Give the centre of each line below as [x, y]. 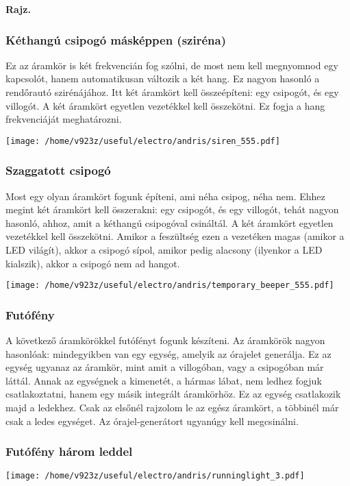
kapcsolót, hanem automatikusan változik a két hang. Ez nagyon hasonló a [163, 78]
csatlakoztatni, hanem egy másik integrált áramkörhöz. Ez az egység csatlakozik [173, 394]
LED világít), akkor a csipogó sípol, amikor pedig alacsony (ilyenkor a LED [164, 250]
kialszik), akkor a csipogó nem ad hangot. [93, 263]
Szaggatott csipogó [58, 170]
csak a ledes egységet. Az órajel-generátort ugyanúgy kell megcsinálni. [152, 421]
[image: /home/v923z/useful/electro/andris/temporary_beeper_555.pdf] [170, 285]
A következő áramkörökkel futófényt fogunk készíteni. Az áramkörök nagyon [165, 340]
